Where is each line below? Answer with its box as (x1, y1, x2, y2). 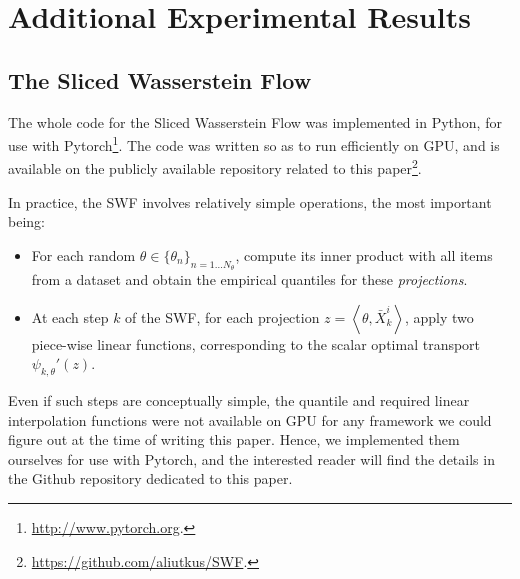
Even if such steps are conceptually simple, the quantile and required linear (8, 390, 470, 411)
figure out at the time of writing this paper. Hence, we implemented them (8, 429, 460, 450)
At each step (31, 306, 109, 327)
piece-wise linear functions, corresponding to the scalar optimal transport (31, 333, 481, 354)
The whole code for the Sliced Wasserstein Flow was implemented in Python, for (8, 111, 502, 132)
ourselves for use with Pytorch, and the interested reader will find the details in (8, 448, 495, 469)
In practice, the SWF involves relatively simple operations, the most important (8, 191, 492, 212)
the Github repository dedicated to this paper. (8, 468, 293, 489)
